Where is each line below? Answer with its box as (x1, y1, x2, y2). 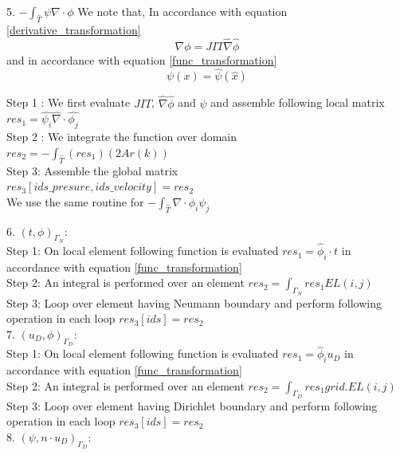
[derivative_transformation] (6, 21, 141, 37)
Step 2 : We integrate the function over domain (6, 128, 237, 145)
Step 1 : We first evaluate (6, 94, 131, 111)
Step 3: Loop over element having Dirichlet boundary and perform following (6, 397, 378, 414)
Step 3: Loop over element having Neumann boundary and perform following (6, 294, 382, 311)
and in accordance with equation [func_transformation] (6, 51, 277, 68)
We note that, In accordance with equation (77, 3, 288, 19)
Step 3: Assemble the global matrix (6, 162, 178, 178)
